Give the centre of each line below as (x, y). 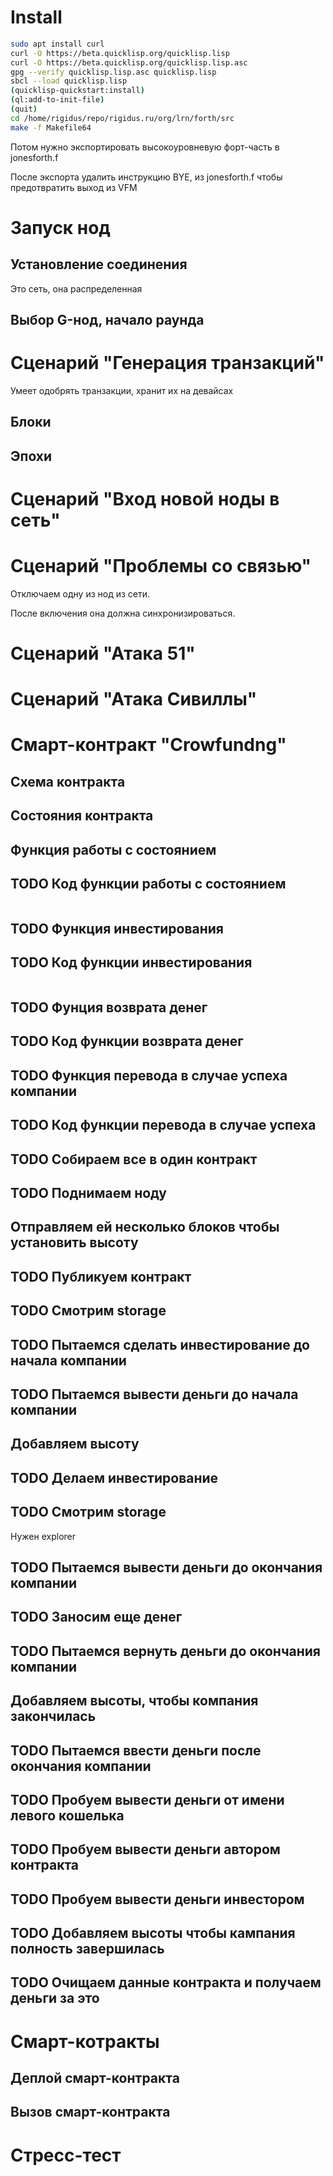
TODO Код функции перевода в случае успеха (163, 1125)
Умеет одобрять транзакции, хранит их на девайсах (122, 391)
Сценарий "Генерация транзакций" (167, 363)
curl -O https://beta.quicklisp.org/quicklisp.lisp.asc (129, 62)
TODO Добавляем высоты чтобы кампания (153, 1933)
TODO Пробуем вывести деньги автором (145, 1849)
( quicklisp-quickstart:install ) (77, 91)
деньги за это (55, 1998)
